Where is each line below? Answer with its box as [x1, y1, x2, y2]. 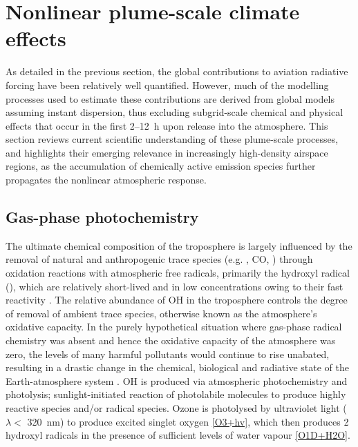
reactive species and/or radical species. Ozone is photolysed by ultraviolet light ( [6, 400, 347, 415]
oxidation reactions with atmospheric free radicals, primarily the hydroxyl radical [6, 266, 350, 280]
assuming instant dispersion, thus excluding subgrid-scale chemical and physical [6, 105, 343, 119]
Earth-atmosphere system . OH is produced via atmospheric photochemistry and [6, 373, 348, 388]
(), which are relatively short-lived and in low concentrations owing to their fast [6, 279, 343, 293]
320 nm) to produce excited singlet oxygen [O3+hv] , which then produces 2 [27, 414, 349, 428]
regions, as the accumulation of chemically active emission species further [6, 159, 316, 173]
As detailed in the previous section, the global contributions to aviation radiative [6, 64, 348, 79]
